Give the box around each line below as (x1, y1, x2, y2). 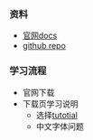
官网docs (22, 30, 58, 42)
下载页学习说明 (22, 98, 79, 109)
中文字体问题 (35, 120, 84, 132)
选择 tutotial (35, 109, 79, 120)
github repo (22, 41, 66, 51)
